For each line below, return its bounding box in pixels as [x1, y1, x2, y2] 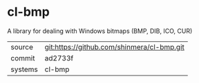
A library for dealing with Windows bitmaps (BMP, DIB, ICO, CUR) [7, 27, 193, 35]
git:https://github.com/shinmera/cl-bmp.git [44, 42, 184, 51]
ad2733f [44, 53, 74, 62]
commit [10, 53, 35, 62]
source [10, 42, 33, 51]
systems [10, 64, 38, 74]
